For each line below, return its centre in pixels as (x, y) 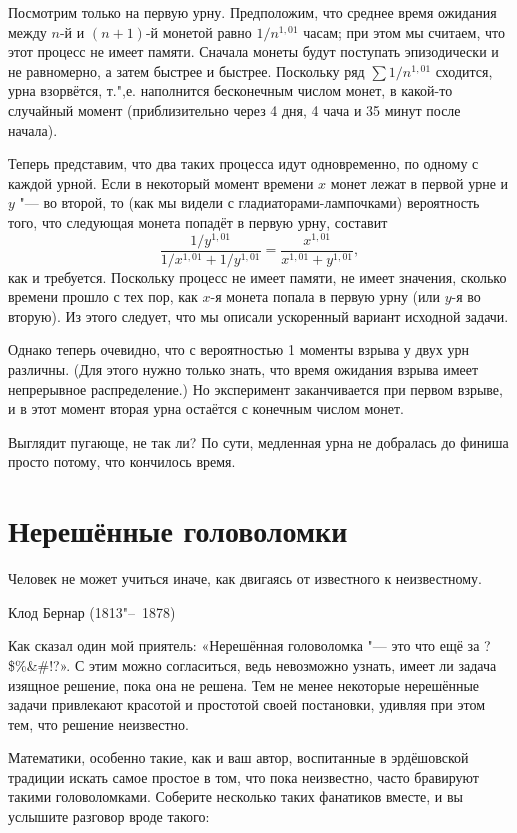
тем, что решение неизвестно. (98, 723)
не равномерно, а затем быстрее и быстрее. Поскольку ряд (186, 70)
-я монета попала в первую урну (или (325, 296)
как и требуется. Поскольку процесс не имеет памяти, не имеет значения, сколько (257, 276)
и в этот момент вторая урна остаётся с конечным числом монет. (206, 408)
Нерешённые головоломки (178, 530)
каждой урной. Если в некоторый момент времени (161, 182)
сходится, (464, 70)
